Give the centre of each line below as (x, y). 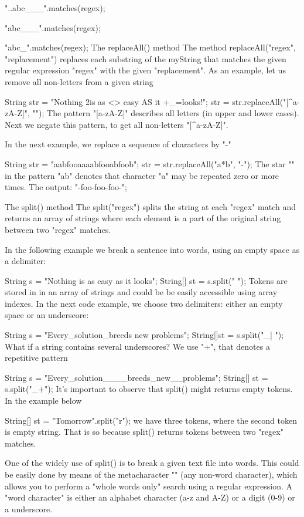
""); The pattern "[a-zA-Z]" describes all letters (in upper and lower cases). (166, 113)
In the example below (43, 401)
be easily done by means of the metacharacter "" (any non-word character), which (151, 474)
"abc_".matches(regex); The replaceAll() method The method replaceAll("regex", (150, 47)
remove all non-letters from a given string (79, 81)
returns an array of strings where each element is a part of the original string (143, 218)
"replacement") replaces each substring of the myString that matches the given (146, 58)
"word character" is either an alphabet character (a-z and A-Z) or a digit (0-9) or (150, 497)
